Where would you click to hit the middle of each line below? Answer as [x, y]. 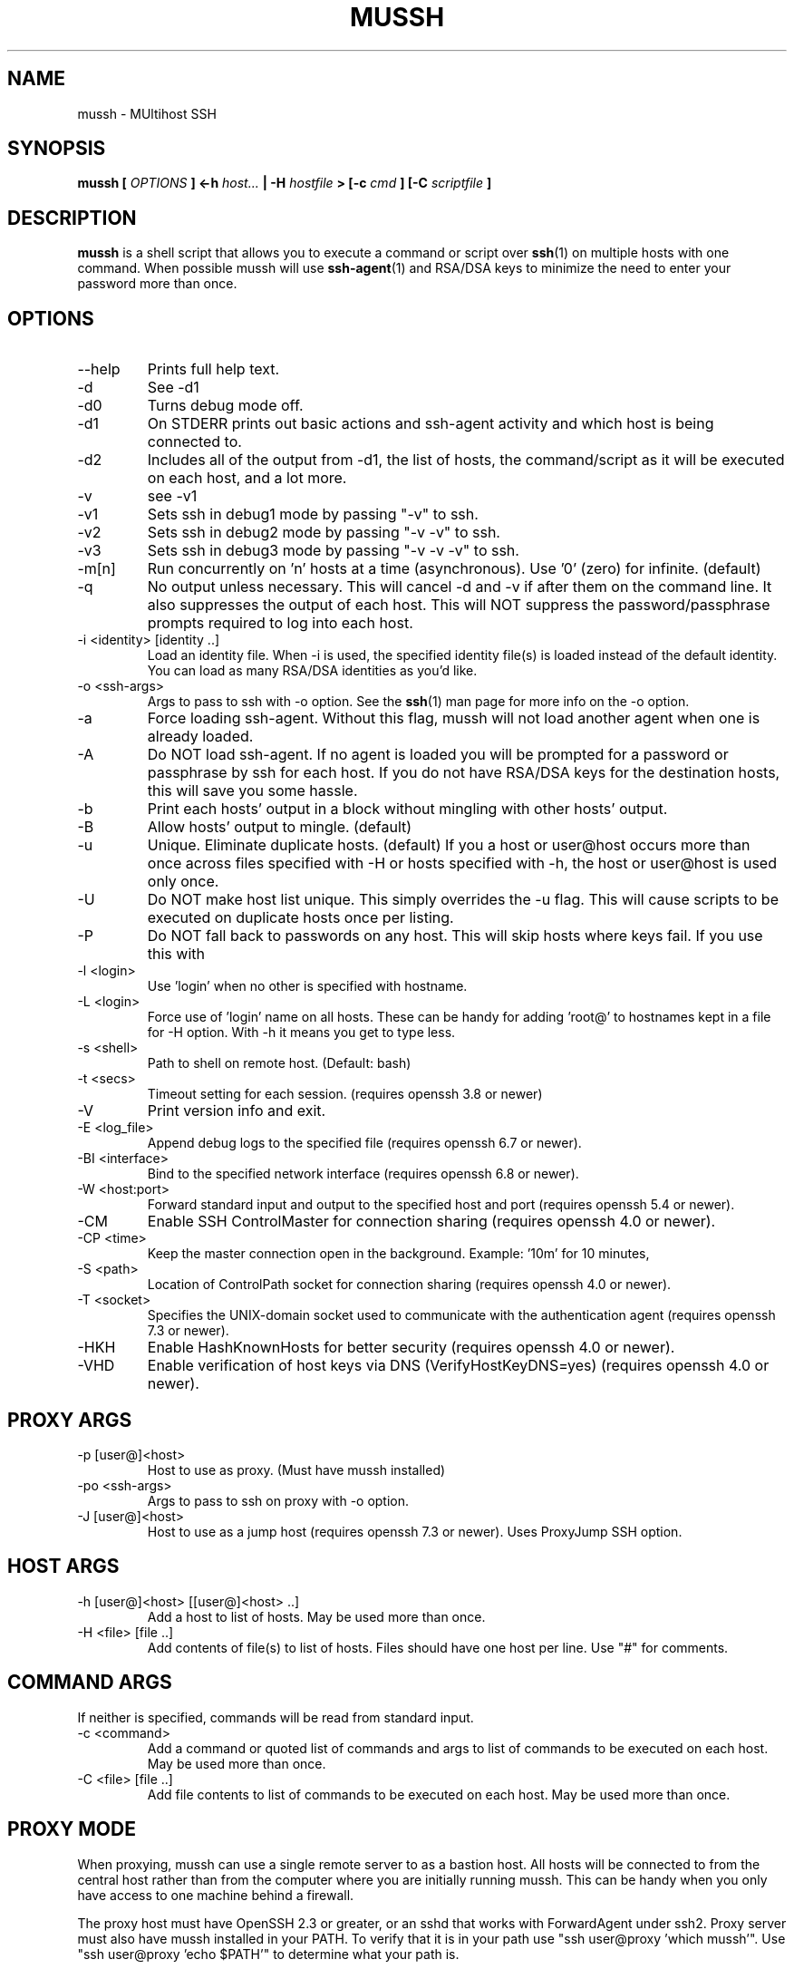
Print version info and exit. [237, 1111]
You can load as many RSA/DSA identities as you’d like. [312, 671]
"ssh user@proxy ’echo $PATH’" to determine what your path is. [268, 1954]
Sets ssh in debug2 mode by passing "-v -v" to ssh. [324, 533]
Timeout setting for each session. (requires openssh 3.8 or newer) [345, 1094]
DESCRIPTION [72, 218]
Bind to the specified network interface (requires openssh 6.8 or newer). [363, 1174]
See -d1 [173, 388]
